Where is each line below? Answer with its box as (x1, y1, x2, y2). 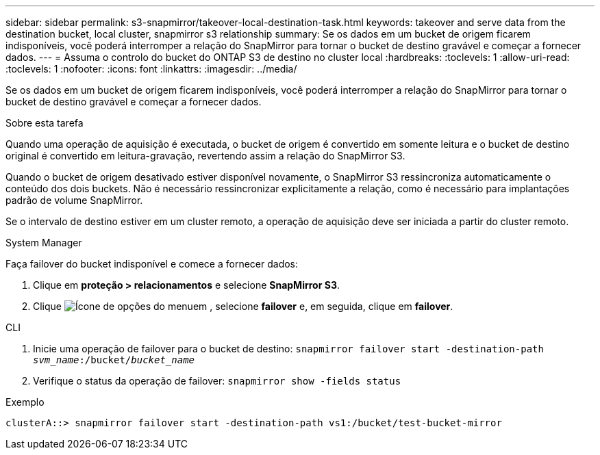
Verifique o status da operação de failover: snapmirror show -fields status (33, 375, 401, 387)
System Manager (5, 237, 82, 248)
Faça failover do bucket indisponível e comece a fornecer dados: (5, 258, 299, 270)
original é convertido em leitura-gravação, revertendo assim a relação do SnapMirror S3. (5, 150, 405, 161)
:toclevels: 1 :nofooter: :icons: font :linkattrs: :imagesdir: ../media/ (5, 63, 297, 75)
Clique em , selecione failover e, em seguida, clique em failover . (33, 300, 453, 312)
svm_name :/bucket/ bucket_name (33, 354, 195, 365)
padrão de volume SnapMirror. (5, 194, 143, 206)
